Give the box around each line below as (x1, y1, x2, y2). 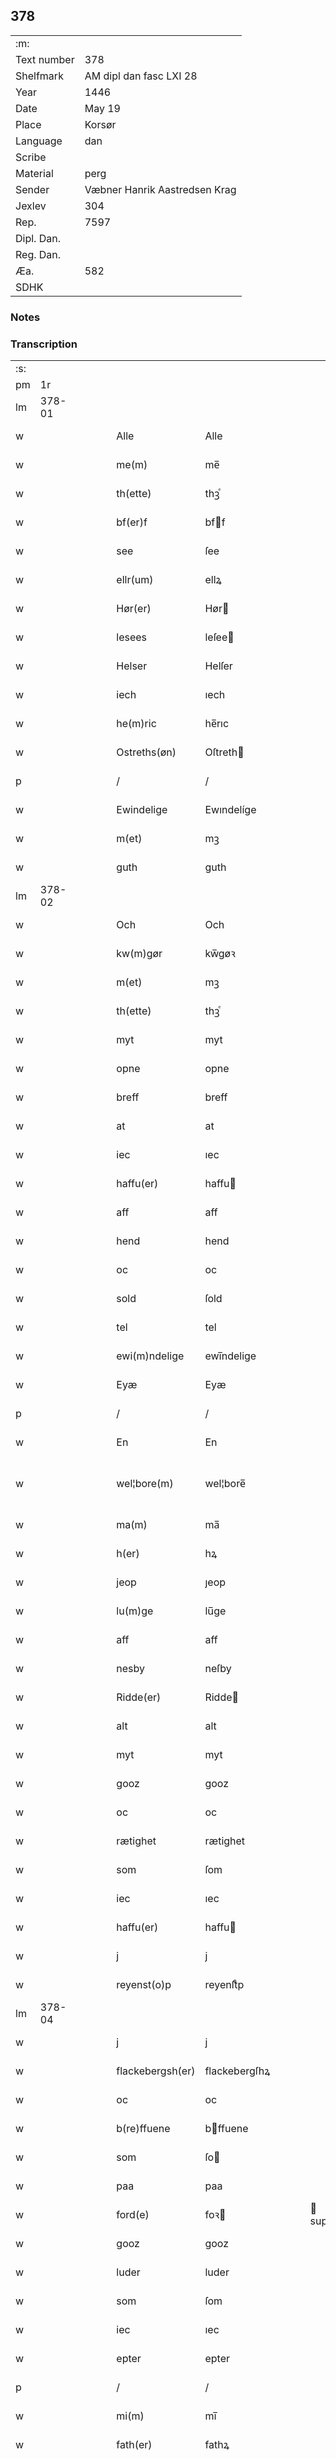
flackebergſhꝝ (204, 2064, 271, 2078)
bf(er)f (116, 515, 148, 529)
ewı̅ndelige (204, 1349, 257, 1363)
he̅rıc (204, 717, 230, 731)
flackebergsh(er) (116, 2064, 196, 2078)
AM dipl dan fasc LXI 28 (84, 69, 198, 83)
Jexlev (15, 199, 47, 213)
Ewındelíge (204, 803, 257, 817)
